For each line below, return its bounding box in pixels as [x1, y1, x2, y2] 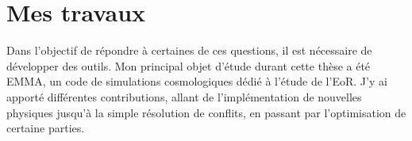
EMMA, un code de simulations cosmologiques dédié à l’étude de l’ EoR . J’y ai [6, 73, 387, 90]
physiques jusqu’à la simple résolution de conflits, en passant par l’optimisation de [6, 104, 406, 120]
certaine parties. [6, 120, 85, 136]
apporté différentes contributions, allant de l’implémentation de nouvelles [6, 88, 362, 105]
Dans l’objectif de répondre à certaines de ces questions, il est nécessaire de [6, 42, 372, 59]
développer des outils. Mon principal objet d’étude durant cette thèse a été [6, 57, 371, 74]
